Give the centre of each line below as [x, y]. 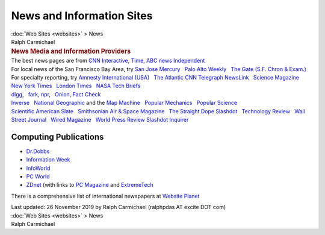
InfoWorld [38, 168]
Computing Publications [57, 136]
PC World [38, 177]
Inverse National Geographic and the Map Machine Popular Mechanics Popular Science [124, 103]
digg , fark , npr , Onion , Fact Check [56, 94]
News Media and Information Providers [71, 51]
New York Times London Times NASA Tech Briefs [76, 86]
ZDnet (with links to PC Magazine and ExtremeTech [90, 185]
